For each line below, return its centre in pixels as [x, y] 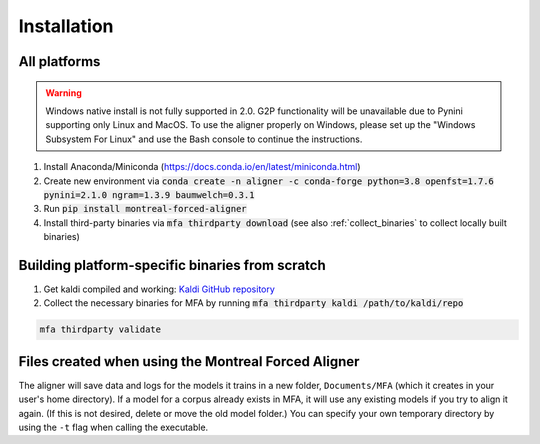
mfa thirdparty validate [100, 329]
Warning [63, 92]
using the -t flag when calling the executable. [113, 427]
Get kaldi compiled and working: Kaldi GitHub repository [159, 289]
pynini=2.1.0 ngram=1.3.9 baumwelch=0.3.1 [149, 194]
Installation [66, 26]
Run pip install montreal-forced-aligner [145, 209]
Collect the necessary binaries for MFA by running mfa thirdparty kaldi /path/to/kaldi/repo [253, 303]
